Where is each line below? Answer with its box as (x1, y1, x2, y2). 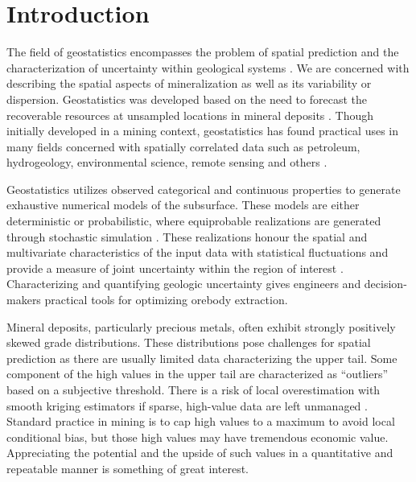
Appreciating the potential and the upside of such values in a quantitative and (6, 444, 393, 461)
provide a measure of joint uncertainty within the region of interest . (6, 259, 344, 276)
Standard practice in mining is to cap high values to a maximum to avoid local (6, 413, 395, 430)
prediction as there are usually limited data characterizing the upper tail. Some (6, 349, 397, 366)
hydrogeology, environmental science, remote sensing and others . (6, 154, 327, 171)
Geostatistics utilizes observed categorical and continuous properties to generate (6, 180, 401, 197)
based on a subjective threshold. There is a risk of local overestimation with (6, 381, 381, 398)
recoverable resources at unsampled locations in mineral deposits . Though (6, 106, 374, 123)
